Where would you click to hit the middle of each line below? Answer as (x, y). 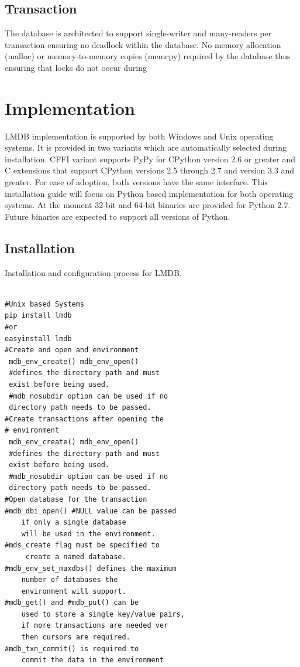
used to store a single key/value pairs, (103, 614)
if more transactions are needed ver (95, 626)
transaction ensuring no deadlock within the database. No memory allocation (143, 44)
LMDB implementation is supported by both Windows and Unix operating (139, 136)
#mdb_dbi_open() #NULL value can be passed (91, 511)
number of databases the (70, 580)
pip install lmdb (38, 316)
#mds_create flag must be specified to (82, 545)
